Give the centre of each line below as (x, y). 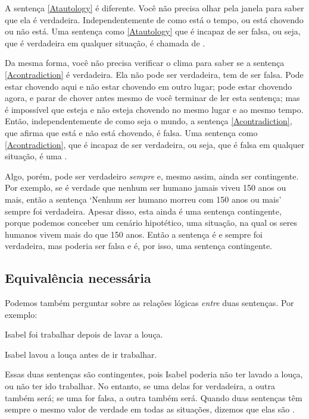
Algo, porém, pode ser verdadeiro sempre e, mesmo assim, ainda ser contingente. (152, 176)
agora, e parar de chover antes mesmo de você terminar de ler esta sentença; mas (152, 98)
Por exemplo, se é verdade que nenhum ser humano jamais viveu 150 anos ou (146, 188)
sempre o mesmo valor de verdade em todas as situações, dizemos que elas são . (150, 409)
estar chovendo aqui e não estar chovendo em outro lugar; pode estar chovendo (149, 86)
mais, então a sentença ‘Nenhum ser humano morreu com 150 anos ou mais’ (143, 199)
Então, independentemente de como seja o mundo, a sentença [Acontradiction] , (149, 121)
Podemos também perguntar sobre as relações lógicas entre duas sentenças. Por (149, 303)
